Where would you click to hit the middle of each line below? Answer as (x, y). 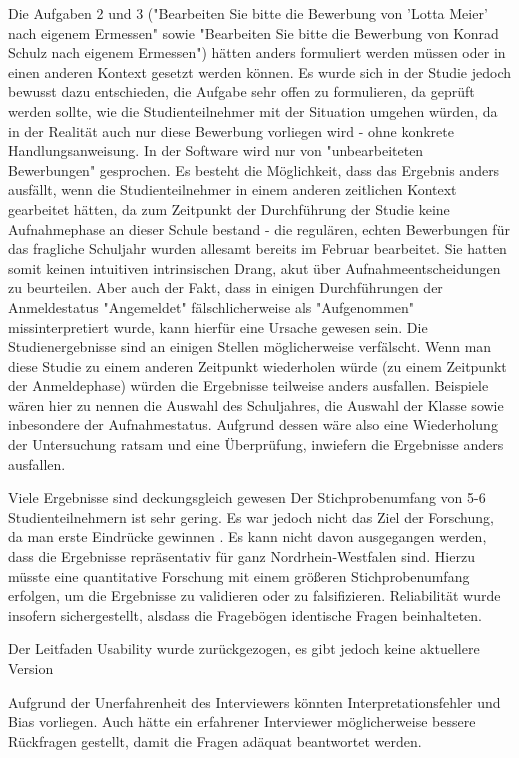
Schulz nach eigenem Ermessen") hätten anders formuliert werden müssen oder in (257, 52)
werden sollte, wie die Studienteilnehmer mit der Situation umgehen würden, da (253, 110)
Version (31, 668)
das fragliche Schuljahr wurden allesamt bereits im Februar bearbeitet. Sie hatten (257, 248)
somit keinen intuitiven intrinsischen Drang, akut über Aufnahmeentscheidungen (254, 267)
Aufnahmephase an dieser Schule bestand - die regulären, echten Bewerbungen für (259, 228)
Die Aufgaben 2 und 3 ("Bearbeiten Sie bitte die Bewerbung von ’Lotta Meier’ (248, 13)
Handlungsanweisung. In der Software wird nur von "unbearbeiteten (216, 150)
